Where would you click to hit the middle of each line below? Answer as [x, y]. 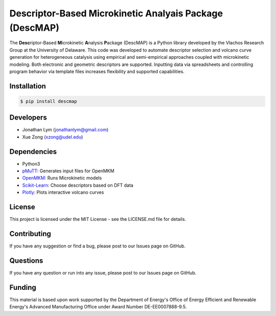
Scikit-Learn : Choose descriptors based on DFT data [78, 185]
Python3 [31, 164]
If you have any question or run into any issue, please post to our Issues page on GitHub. [103, 273]
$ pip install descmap [49, 101]
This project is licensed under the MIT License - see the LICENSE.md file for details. [98, 219]
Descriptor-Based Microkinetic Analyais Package [116, 13]
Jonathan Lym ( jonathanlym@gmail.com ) [65, 130]
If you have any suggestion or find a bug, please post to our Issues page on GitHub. [98, 246]
